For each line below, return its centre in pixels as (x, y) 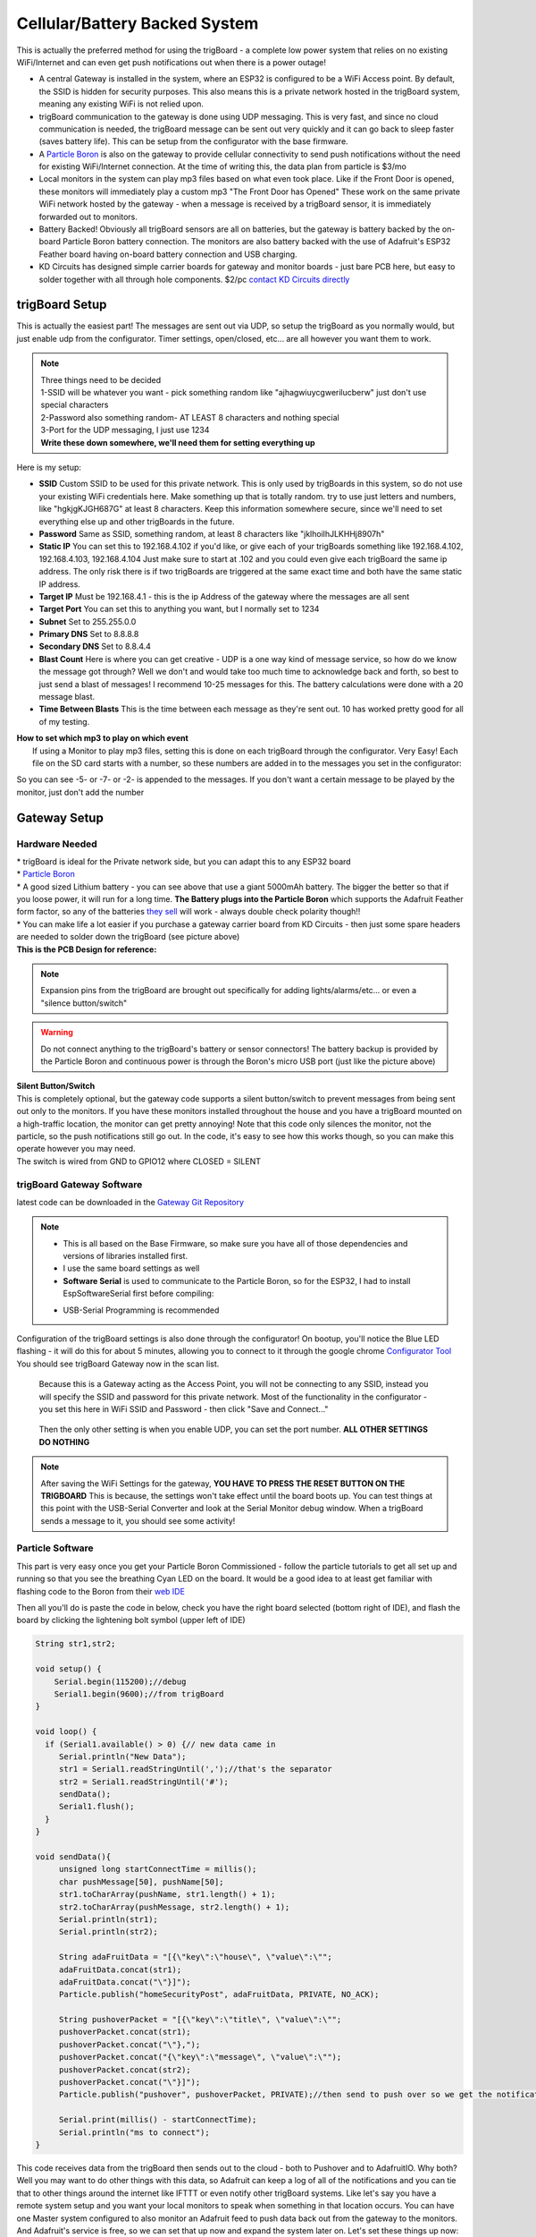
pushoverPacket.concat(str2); (125, 2070)
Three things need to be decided (101, 379)
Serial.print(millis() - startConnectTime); (158, 2120)
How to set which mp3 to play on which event (103, 738)
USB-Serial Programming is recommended (141, 1310)
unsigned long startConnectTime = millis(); (158, 1869)
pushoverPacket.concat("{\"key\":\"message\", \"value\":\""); (200, 2057)
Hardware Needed (57, 844)
